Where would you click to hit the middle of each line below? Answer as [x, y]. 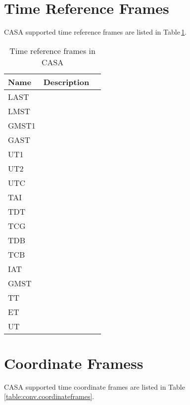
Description [66, 82]
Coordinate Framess [74, 363]
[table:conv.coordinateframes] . [49, 396]
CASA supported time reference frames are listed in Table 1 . [95, 32]
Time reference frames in [52, 50]
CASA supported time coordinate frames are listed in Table [95, 386]
